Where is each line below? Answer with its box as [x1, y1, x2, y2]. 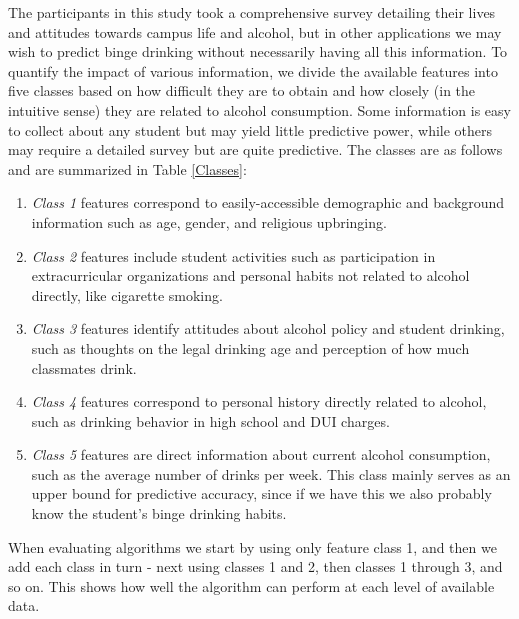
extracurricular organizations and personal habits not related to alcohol [31, 265, 470, 286]
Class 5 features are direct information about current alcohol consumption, [31, 444, 491, 465]
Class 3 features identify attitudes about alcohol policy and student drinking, [31, 318, 505, 339]
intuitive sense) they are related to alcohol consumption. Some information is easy [8, 99, 511, 120]
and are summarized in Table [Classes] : [8, 158, 247, 179]
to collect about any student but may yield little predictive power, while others [8, 119, 493, 140]
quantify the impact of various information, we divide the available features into [8, 60, 498, 81]
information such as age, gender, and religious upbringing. [31, 211, 387, 232]
